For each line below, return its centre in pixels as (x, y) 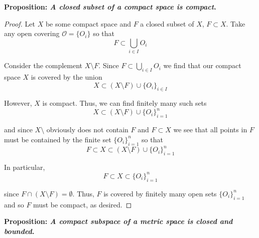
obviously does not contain (87, 130)
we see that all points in (210, 130)
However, (18, 103)
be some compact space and (88, 23)
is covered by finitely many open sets (160, 193)
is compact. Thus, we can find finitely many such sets (124, 103)
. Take (236, 23)
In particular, (25, 167)
